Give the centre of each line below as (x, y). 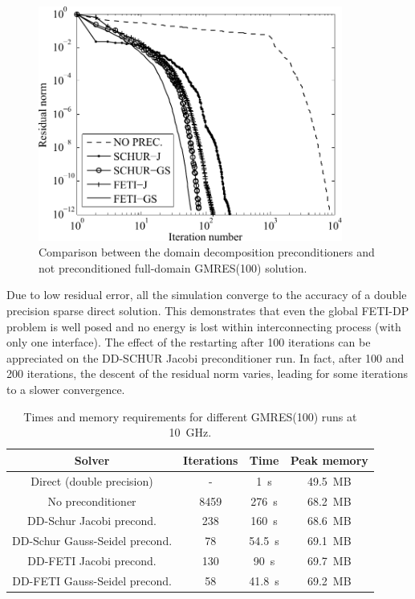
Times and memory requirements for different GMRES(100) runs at (190, 416)
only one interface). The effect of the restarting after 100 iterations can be (189, 342)
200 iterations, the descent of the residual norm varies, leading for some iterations (207, 373)
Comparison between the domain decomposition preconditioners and (207, 252)
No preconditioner (92, 501)
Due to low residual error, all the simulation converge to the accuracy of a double (207, 295)
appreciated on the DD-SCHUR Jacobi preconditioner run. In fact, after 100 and (205, 357)
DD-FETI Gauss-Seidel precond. (92, 580)
